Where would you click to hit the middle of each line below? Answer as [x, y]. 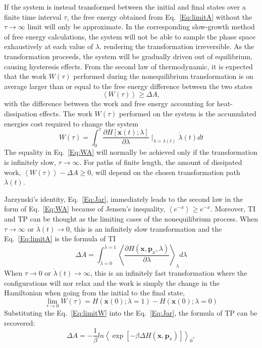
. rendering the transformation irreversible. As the [177, 46]
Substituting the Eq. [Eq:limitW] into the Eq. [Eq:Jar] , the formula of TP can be [131, 313]
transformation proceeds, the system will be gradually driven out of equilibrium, [128, 56]
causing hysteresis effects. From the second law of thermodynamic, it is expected [128, 66]
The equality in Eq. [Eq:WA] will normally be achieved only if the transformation [131, 152]
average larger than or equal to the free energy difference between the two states [128, 86]
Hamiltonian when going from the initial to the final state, [94, 293]
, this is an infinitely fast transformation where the [169, 273]
